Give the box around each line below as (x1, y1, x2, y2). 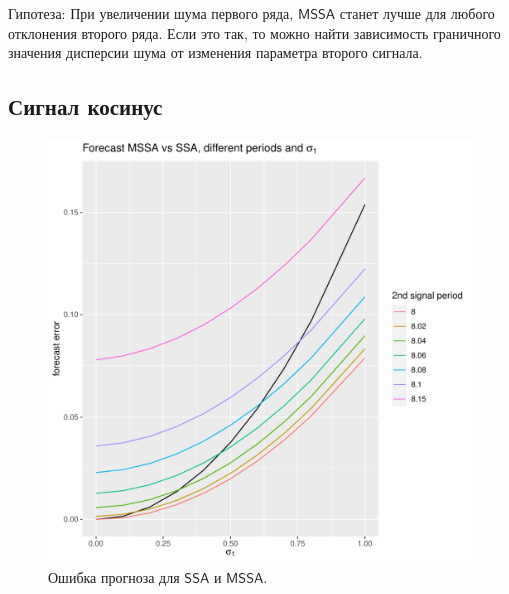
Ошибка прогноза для (48, 566, 180, 587)
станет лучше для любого (339, 3, 495, 23)
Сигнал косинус (8, 91, 163, 122)
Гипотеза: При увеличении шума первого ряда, (8, 3, 294, 23)
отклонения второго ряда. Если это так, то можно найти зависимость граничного (8, 22, 501, 43)
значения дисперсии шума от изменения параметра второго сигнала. (8, 42, 423, 63)
